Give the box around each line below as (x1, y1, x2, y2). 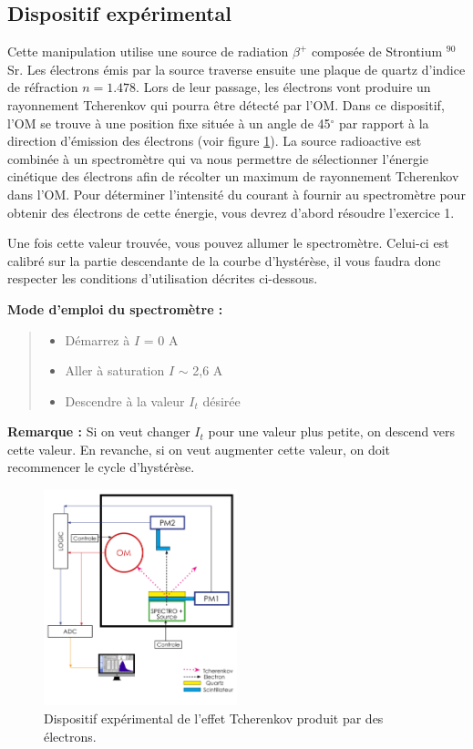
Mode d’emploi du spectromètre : (7, 299, 223, 318)
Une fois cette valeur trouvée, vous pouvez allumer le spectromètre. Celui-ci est (7, 233, 449, 252)
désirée (202, 391, 241, 410)
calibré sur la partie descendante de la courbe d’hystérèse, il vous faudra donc (7, 251, 441, 270)
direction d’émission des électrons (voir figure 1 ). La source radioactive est (7, 131, 422, 150)
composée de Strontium (311, 42, 443, 61)
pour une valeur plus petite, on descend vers (208, 422, 456, 441)
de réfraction (7, 77, 78, 97)
